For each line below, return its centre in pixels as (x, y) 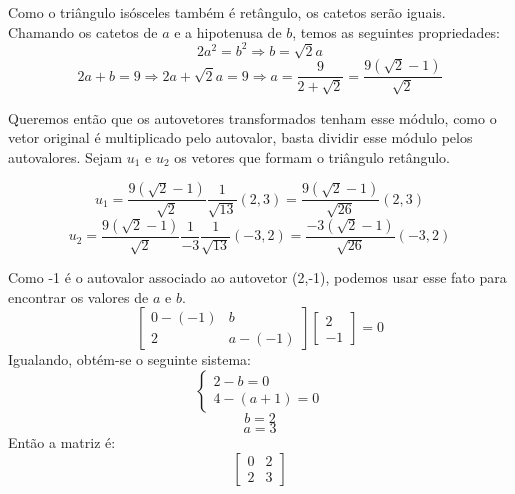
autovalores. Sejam (65, 156)
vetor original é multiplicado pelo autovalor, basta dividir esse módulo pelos (240, 137)
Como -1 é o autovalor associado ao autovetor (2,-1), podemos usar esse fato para (257, 277)
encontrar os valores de (78, 296)
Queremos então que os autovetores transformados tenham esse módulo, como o (252, 117)
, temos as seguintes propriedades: (396, 31)
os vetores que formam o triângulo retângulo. (312, 156)
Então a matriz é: (62, 441)
